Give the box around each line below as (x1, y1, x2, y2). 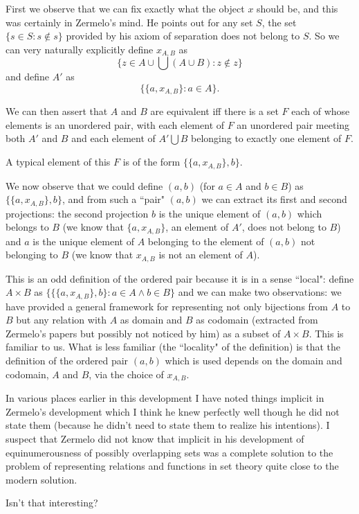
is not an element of (158, 247, 243, 262)
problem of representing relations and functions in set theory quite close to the (6, 459, 339, 473)
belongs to (6, 220, 49, 234)
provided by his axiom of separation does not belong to (66, 28, 300, 43)
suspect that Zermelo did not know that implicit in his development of (6, 431, 304, 445)
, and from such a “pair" (62, 192, 165, 206)
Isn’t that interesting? (6, 495, 98, 510)
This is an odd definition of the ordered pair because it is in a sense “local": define (6, 271, 354, 285)
